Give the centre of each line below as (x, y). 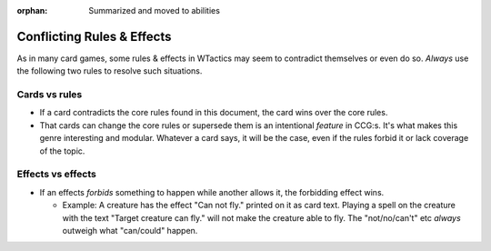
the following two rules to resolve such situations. (110, 71)
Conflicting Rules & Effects (94, 36)
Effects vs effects (57, 175)
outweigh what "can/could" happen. (130, 230)
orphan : (32, 10)
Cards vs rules (50, 95)
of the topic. (62, 151)
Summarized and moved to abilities (154, 10)
